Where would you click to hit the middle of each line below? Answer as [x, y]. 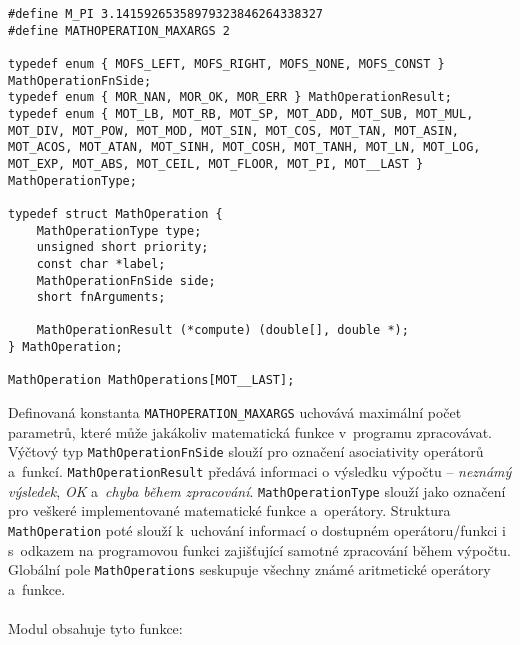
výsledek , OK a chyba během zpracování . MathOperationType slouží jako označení [257, 490]
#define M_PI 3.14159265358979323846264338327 [165, 14]
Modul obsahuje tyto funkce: [95, 628]
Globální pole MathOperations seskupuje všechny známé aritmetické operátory [249, 569]
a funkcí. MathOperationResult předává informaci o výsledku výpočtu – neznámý [260, 471]
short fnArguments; [101, 297]
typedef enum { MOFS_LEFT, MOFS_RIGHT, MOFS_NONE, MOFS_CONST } [226, 63]
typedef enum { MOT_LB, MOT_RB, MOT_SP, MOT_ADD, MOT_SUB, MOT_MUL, [241, 113]
